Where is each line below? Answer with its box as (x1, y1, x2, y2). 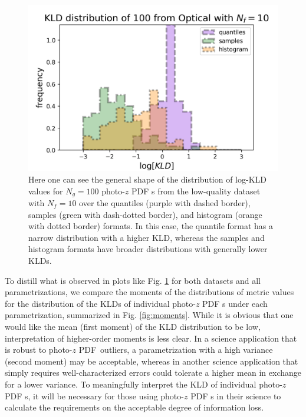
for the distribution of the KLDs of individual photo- (5, 297, 196, 309)
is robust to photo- (5, 343, 73, 356)
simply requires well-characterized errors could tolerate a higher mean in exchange (5, 366, 301, 379)
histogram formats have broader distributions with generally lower (28, 243, 268, 255)
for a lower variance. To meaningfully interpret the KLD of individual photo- (5, 378, 282, 390)
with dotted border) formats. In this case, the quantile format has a (28, 220, 274, 232)
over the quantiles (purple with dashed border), (79, 197, 251, 209)
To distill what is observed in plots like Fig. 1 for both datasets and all (5, 274, 261, 286)
